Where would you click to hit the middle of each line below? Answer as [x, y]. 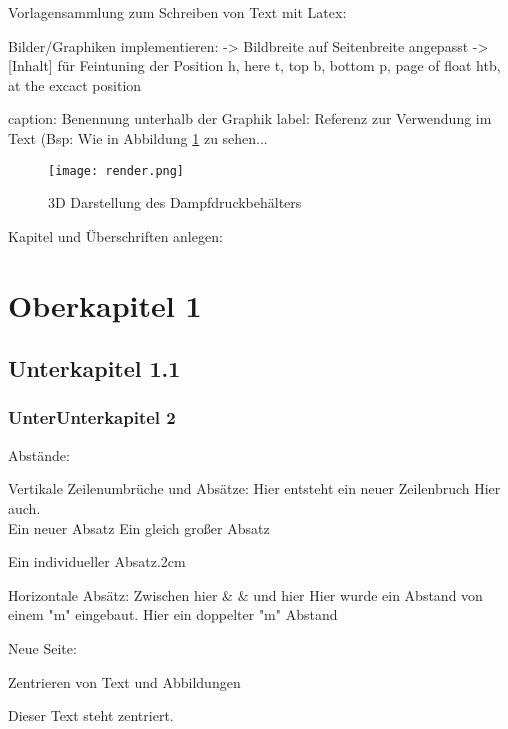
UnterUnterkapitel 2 [92, 417]
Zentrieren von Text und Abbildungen [124, 681]
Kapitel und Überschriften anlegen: [115, 235]
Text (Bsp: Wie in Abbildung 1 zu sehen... [138, 137]
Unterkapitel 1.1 [94, 368]
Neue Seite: [42, 647]
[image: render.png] [116, 170]
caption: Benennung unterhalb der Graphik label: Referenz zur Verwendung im [250, 118]
